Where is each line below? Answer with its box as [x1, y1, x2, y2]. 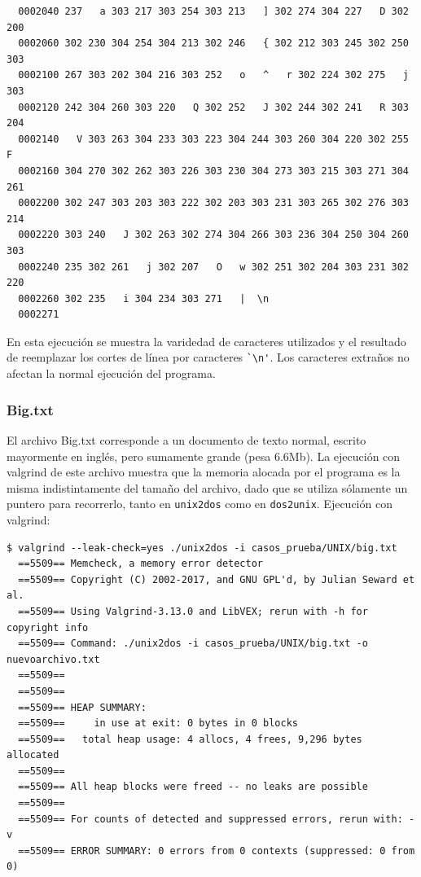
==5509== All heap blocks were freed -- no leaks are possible [18, 781, 368, 793]
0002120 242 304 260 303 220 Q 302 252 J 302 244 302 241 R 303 [18, 101, 409, 113]
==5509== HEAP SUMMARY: [18, 701, 147, 713]
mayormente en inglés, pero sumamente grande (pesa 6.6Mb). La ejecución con [7, 447, 401, 464]
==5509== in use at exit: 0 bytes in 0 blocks [18, 717, 298, 730]
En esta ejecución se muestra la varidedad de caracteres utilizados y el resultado [7, 332, 406, 349]
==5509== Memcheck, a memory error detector [18, 558, 263, 570]
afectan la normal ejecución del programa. [7, 365, 216, 382]
